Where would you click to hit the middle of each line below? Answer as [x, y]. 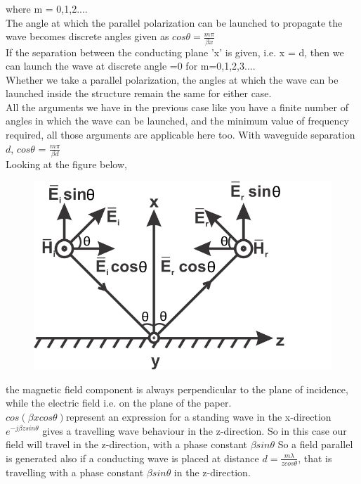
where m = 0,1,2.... [47, 8]
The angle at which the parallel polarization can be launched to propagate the [174, 22]
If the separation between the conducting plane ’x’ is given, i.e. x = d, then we [175, 52]
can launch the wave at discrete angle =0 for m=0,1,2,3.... [131, 66]
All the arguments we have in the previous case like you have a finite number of [177, 107]
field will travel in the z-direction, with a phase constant [127, 444]
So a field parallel [315, 444]
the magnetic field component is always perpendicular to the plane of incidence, [177, 389]
